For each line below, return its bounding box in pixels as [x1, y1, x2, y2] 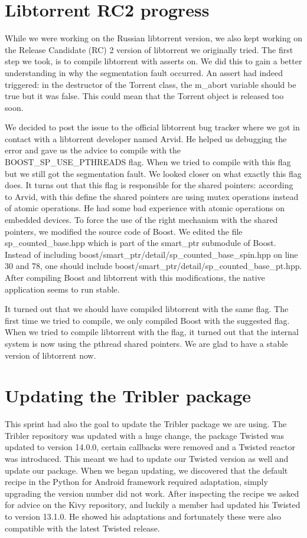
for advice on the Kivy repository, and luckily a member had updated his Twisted [5, 498, 301, 511]
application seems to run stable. [5, 283, 120, 295]
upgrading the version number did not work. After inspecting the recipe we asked [5, 487, 299, 499]
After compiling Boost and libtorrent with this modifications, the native [5, 271, 265, 283]
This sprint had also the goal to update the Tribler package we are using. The [5, 418, 287, 430]
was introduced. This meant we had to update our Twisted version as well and [5, 452, 289, 465]
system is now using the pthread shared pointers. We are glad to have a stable [5, 337, 288, 349]
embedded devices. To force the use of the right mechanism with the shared [5, 214, 278, 226]
